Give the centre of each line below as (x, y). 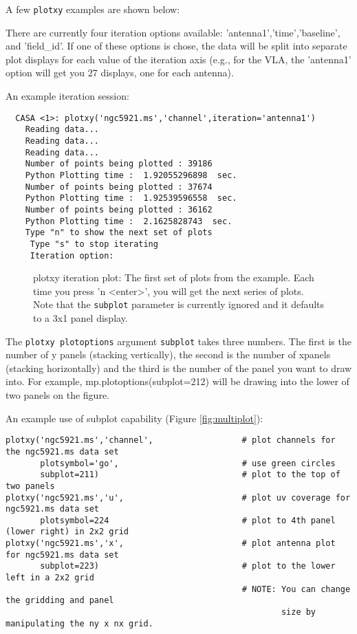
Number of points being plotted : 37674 (119, 187)
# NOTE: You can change (296, 589)
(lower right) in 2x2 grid (67, 532)
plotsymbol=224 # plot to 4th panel (188, 520)
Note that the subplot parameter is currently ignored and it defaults (179, 304)
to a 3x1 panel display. (80, 318)
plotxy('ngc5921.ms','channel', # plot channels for (171, 440)
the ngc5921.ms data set (62, 451)
